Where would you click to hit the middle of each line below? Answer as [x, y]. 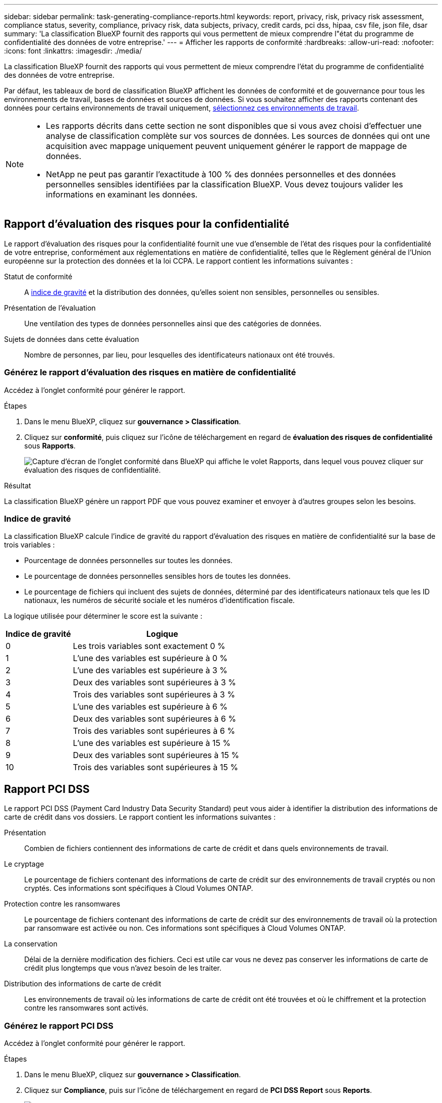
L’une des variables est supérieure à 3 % [150, 670]
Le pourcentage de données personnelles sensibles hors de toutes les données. [157, 576]
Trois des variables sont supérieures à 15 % [155, 767]
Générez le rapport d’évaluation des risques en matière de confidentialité [150, 372]
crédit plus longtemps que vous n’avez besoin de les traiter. [123, 968]
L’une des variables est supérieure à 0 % [150, 658]
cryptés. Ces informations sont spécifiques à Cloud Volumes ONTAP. [139, 888]
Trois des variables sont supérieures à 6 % [154, 731]
